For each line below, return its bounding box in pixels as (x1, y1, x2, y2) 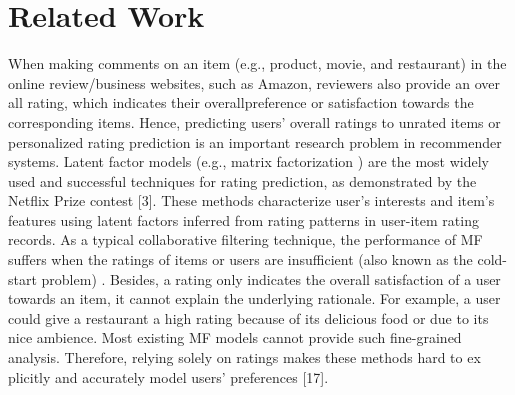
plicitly (8, 366, 51, 387)
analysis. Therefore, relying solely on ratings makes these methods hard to (8, 347, 463, 368)
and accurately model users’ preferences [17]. (55, 366, 329, 387)
